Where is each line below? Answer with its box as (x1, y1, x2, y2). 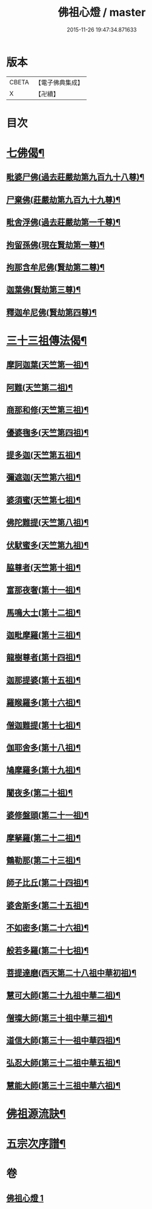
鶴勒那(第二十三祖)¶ (6, 855, 81, 865)
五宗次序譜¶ (6, 1137, 66, 1151)
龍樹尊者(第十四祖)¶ (6, 653, 81, 663)
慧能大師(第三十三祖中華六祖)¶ (6, 1080, 121, 1091)
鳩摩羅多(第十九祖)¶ (6, 765, 81, 775)
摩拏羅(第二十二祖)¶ (6, 832, 81, 843)
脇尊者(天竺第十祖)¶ (6, 562, 81, 573)
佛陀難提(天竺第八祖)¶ (6, 517, 89, 528)
